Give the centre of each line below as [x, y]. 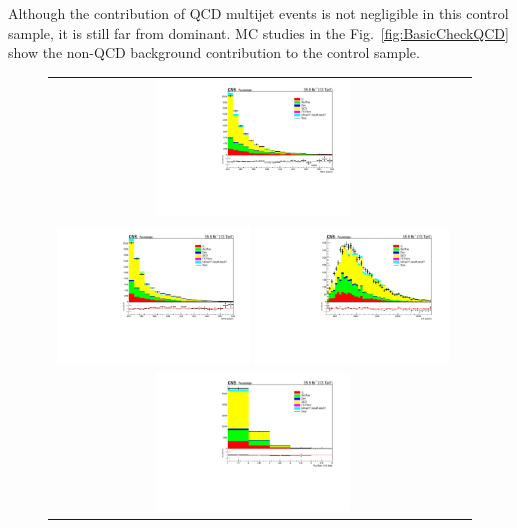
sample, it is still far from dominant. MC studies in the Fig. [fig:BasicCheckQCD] [258, 32]
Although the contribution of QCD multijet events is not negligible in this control [258, 13]
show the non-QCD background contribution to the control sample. [214, 52]
